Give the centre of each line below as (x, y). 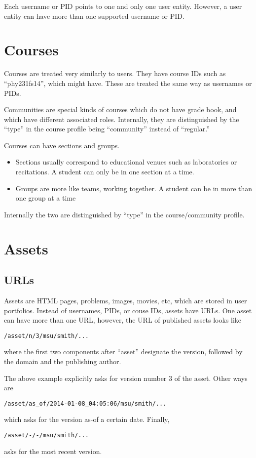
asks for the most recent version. (53, 451)
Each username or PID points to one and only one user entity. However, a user (123, 6)
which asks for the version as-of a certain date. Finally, (87, 419)
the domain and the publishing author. (63, 361)
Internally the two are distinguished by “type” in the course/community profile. (124, 214)
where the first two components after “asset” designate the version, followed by (123, 352)
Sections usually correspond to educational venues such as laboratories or (126, 162)
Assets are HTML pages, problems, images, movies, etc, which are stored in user (126, 301)
